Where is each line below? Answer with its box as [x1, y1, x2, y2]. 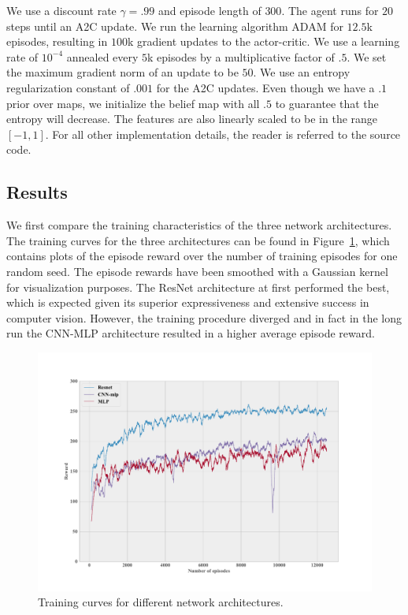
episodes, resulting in [6, 33, 108, 50]
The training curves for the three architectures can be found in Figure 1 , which [6, 232, 390, 248]
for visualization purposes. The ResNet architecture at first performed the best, [6, 278, 390, 295]
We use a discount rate [6, 2, 117, 18]
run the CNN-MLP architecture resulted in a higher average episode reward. [6, 325, 375, 341]
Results [6, 180, 68, 204]
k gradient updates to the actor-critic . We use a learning [127, 33, 400, 50]
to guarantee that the [275, 95, 379, 111]
